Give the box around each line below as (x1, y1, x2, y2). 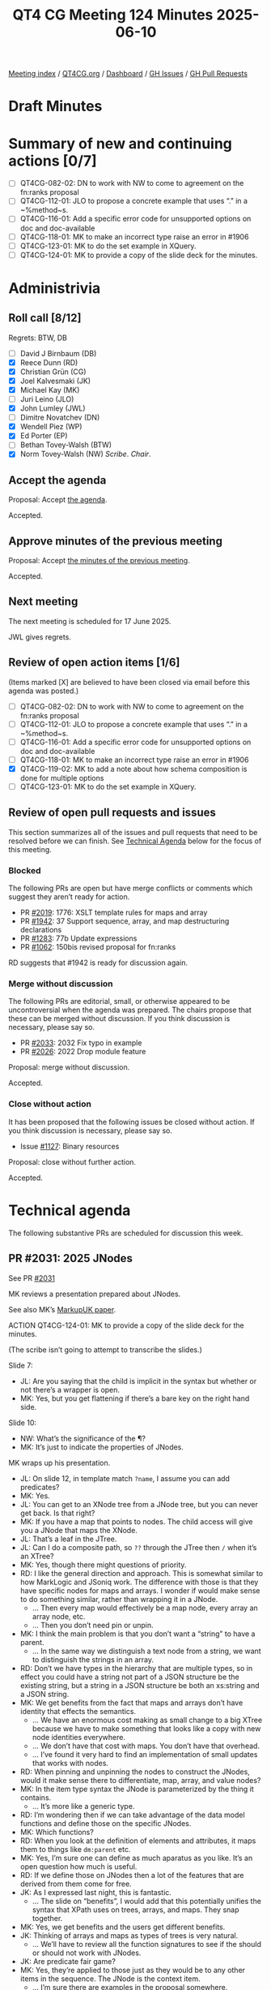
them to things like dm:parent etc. (19, 1844, 131, 1854)
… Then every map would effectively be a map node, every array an (32, 1603, 259, 1613)
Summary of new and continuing (8, 134, 233, 153)
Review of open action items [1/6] (8, 656, 180, 670)
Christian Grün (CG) (19, 367, 87, 377)
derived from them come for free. (19, 1879, 132, 1889)
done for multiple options (19, 773, 104, 782)
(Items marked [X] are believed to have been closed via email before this (8, 677, 251, 687)
